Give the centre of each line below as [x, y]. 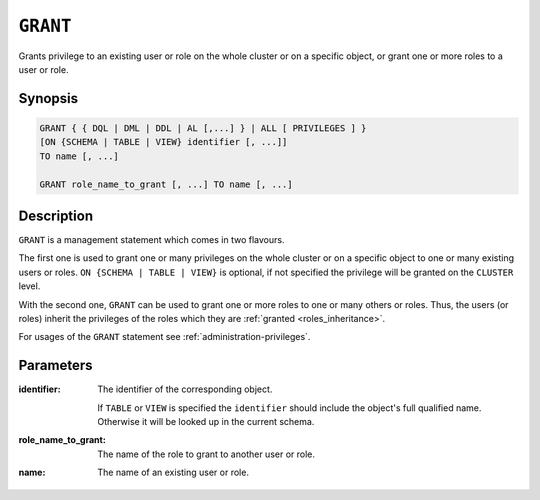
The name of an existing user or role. [173, 472]
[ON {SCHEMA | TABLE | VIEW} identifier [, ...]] [163, 142]
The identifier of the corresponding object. [185, 389]
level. [29, 286]
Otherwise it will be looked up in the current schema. [206, 422]
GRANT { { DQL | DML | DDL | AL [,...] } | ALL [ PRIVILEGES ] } [203, 128]
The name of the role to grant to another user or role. [206, 454]
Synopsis [48, 98]
